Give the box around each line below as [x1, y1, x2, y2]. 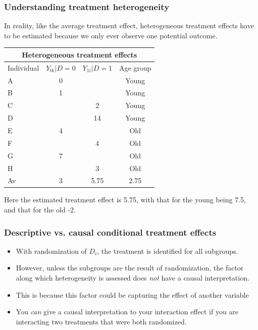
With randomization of [16, 245, 87, 256]
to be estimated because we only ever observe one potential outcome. [4, 30, 218, 40]
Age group [119, 62, 151, 73]
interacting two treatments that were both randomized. [16, 316, 187, 326]
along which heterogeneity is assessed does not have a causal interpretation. [16, 272, 249, 283]
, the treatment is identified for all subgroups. [97, 245, 238, 256]
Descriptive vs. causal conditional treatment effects [4, 226, 217, 238]
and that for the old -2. [4, 204, 76, 215]
